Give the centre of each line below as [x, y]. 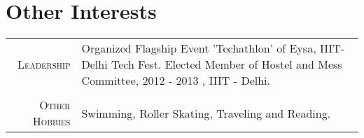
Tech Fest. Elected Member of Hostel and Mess [226, 64]
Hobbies [51, 121]
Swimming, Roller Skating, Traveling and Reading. [206, 113]
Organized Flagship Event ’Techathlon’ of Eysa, [199, 48]
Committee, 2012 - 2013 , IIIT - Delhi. [176, 81]
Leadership [44, 64]
